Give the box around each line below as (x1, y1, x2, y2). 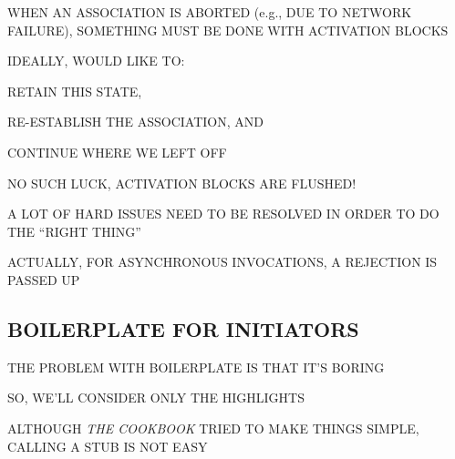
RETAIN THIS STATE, (7, 81, 142, 100)
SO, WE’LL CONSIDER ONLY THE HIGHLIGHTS (7, 388, 305, 407)
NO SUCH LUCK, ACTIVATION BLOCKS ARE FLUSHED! (7, 173, 357, 192)
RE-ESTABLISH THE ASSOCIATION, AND (7, 112, 264, 131)
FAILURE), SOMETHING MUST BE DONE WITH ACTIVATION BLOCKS (7, 20, 449, 39)
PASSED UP (7, 270, 80, 289)
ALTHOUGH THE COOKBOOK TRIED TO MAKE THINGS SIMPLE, (7, 418, 419, 437)
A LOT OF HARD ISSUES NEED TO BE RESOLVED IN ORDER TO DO (7, 204, 439, 223)
